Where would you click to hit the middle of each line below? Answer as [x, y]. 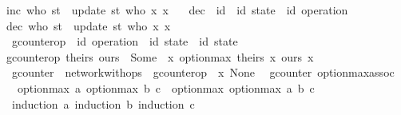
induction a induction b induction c [103, 103]
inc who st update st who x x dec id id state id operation [177, 10]
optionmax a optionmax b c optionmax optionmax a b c [166, 87]
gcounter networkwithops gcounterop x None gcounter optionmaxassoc [203, 72]
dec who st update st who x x [89, 25]
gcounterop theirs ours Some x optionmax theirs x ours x [160, 56]
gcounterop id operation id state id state [125, 41]
